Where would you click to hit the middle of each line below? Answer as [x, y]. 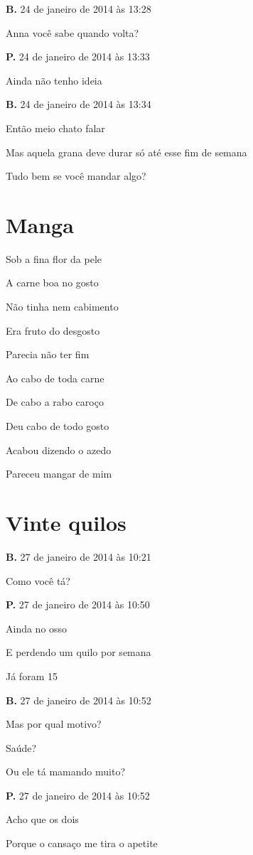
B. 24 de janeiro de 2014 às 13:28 [79, 9]
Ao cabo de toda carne [55, 378]
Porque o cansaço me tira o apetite [82, 843]
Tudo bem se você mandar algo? [76, 176]
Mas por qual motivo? [54, 724]
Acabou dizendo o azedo [59, 450]
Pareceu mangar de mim [59, 474]
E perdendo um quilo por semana [79, 652]
